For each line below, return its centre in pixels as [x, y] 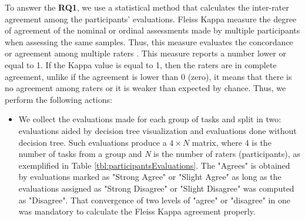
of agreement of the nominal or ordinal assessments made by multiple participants [152, 30]
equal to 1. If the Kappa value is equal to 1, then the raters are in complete [141, 64]
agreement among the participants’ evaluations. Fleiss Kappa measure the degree [151, 19]
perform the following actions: [58, 99]
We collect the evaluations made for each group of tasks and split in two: [150, 119]
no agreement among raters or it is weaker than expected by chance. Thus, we [145, 88]
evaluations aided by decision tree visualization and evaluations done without [157, 130]
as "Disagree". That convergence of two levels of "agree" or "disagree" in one [154, 200]
